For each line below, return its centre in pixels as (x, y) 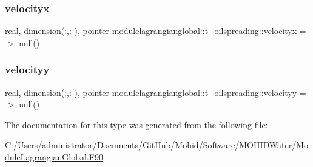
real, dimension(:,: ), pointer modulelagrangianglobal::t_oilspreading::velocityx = (156, 31)
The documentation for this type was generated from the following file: (136, 124)
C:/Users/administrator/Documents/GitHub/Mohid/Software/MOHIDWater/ (151, 145)
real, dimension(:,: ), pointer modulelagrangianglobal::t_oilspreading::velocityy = (156, 92)
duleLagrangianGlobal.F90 (54, 157)
